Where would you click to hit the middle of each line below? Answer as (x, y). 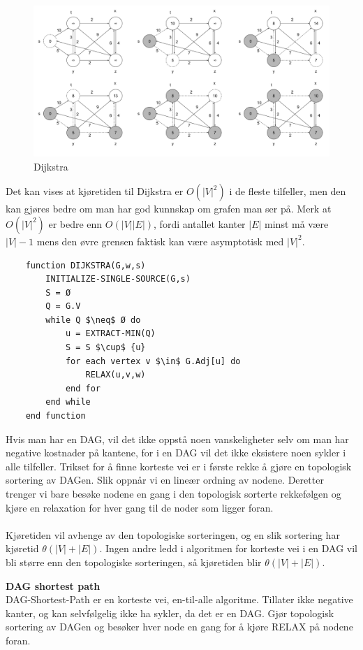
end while (68, 402)
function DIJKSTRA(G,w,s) (86, 265)
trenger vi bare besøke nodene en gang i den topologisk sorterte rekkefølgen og (173, 494)
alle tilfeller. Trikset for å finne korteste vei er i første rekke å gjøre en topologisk (179, 466)
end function (55, 416)
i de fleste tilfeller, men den (288, 191)
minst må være (297, 223)
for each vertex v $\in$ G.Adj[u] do (153, 361)
